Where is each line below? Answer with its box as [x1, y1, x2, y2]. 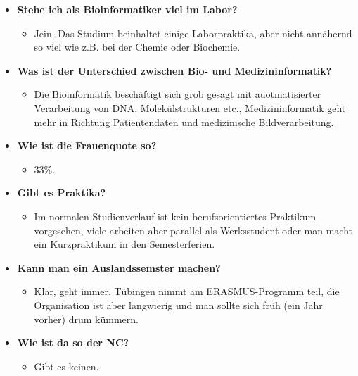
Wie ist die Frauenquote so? [17, 138, 157, 153]
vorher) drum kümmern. [34, 311, 139, 326]
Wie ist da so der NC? [17, 335, 129, 350]
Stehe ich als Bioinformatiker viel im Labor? [17, 2, 238, 16]
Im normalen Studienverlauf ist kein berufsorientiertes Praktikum [34, 208, 317, 223]
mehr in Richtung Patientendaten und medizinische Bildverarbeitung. [34, 114, 334, 129]
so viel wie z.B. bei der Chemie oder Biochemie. [34, 39, 241, 54]
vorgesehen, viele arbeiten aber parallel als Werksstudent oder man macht [34, 223, 353, 237]
